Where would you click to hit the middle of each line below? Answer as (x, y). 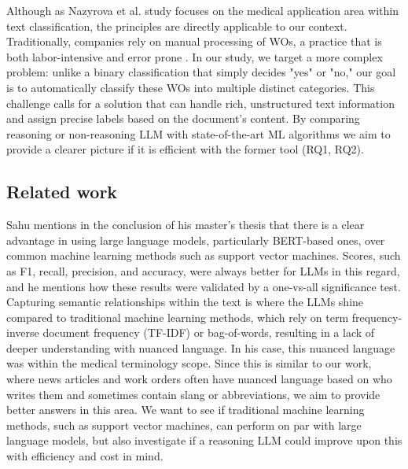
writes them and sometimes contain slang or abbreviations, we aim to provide (193, 394)
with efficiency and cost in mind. (85, 456)
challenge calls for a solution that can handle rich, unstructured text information (200, 103)
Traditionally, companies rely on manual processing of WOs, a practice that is (194, 41)
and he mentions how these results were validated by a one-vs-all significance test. (204, 286)
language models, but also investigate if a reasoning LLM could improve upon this (204, 440)
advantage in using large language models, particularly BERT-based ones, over (196, 240)
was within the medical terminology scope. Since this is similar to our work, (189, 363)
